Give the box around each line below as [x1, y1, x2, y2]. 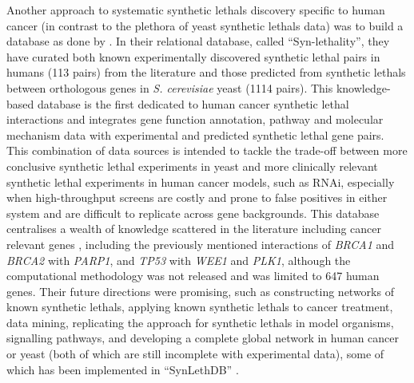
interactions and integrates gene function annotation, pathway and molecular [6, 111, 384, 128]
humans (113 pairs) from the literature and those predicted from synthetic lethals [6, 64, 406, 81]
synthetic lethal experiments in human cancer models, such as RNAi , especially [6, 173, 395, 190]
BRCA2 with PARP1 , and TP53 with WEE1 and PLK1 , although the [6, 251, 351, 268]
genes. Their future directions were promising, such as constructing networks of [6, 282, 394, 299]
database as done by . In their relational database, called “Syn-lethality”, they [6, 33, 390, 49]
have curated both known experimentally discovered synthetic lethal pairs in [6, 48, 380, 65]
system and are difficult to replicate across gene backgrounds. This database [6, 204, 380, 221]
